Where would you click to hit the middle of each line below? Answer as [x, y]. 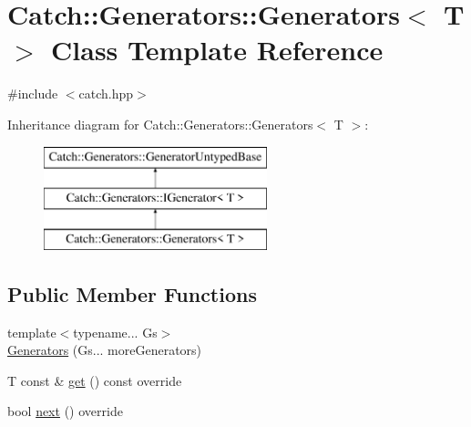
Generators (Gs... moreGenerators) [105, 350]
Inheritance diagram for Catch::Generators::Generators [160, 124]
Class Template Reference [217, 50]
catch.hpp [106, 94]
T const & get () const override [95, 380]
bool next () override [65, 411]
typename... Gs [115, 332]
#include [33, 94]
